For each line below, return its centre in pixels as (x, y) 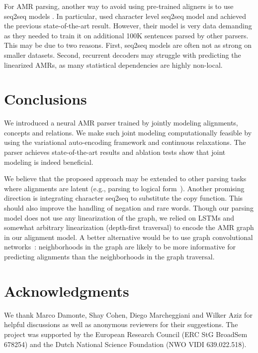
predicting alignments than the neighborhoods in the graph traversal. (109, 256)
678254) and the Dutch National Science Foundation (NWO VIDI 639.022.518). (125, 344)
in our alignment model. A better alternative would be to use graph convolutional (129, 237)
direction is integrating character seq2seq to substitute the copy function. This (124, 198)
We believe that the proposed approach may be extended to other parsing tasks (125, 178)
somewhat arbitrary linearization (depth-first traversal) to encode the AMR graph (129, 227)
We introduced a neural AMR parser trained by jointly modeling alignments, (121, 123)
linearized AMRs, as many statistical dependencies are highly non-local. (113, 64)
